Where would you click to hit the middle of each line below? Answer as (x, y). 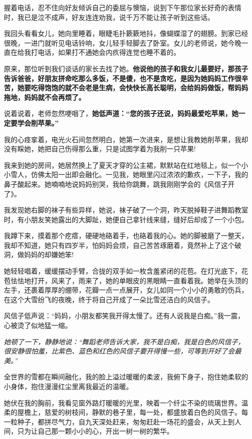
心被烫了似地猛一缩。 (38, 325)
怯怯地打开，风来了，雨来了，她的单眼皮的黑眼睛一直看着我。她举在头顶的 (129, 280)
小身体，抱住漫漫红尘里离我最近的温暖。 (68, 386)
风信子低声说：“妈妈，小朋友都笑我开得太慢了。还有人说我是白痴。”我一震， (124, 316)
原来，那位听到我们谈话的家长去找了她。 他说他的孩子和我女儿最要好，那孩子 (126, 68)
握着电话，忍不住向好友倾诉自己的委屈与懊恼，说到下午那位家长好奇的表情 (123, 7)
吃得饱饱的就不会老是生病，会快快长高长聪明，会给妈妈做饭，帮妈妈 (139, 88)
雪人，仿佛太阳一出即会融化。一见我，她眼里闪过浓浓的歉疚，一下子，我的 (129, 174)
